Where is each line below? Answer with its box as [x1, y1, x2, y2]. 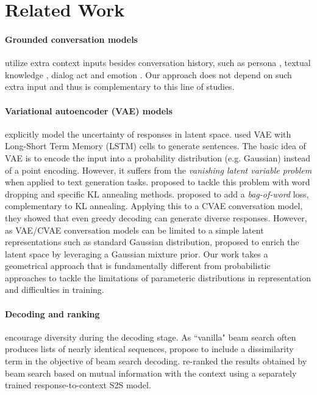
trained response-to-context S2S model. [5, 378, 151, 391]
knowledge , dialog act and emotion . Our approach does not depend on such [5, 68, 292, 81]
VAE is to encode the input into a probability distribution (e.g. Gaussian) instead [5, 151, 310, 164]
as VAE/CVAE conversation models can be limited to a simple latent [5, 223, 264, 236]
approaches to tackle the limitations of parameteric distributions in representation [5, 271, 311, 284]
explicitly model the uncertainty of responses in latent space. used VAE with [5, 127, 291, 140]
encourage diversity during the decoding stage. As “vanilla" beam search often [5, 330, 296, 343]
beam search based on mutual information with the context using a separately [5, 366, 297, 379]
